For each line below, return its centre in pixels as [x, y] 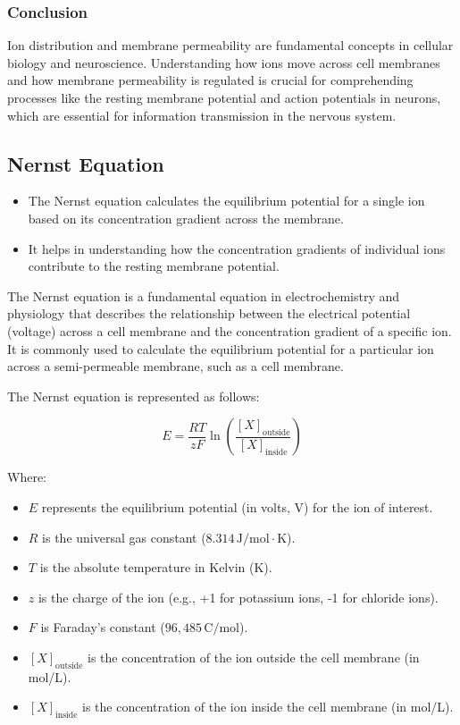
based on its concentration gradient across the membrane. [186, 218]
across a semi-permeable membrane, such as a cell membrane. [176, 366]
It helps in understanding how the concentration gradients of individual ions [237, 248]
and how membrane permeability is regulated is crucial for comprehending [210, 80]
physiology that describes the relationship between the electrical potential [209, 313]
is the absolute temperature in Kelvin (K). [156, 567]
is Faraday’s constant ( [103, 627]
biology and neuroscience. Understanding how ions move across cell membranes [224, 62]
